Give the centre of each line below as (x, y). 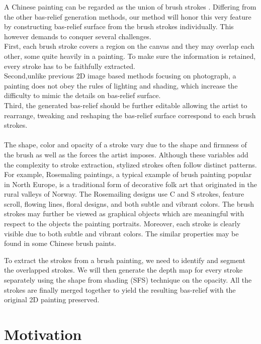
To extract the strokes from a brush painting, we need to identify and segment (125, 260)
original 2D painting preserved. (52, 299)
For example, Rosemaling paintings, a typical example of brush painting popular (128, 174)
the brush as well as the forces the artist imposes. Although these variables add (126, 154)
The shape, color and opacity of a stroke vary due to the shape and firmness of (125, 145)
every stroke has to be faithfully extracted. (70, 66)
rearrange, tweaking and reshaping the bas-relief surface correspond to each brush (130, 115)
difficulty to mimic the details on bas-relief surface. (82, 95)
